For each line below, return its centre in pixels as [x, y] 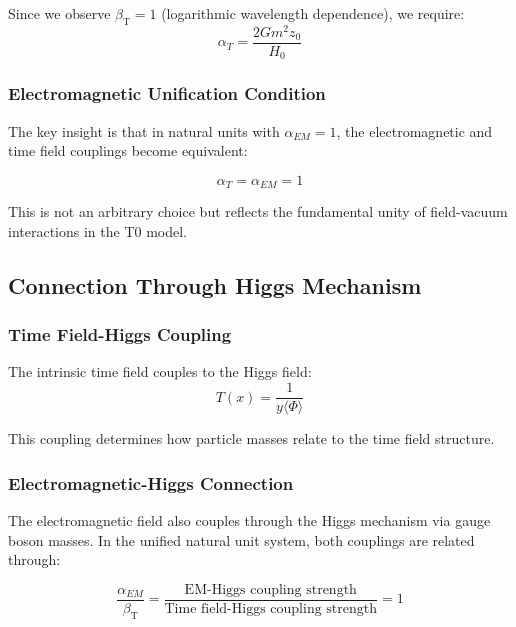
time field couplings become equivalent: [128, 150]
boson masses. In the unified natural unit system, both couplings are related [241, 539]
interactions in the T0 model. [98, 230]
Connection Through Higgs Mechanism [215, 284]
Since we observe [59, 13]
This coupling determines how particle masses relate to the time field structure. [251, 438]
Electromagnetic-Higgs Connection [151, 482]
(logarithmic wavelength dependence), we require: [313, 13]
